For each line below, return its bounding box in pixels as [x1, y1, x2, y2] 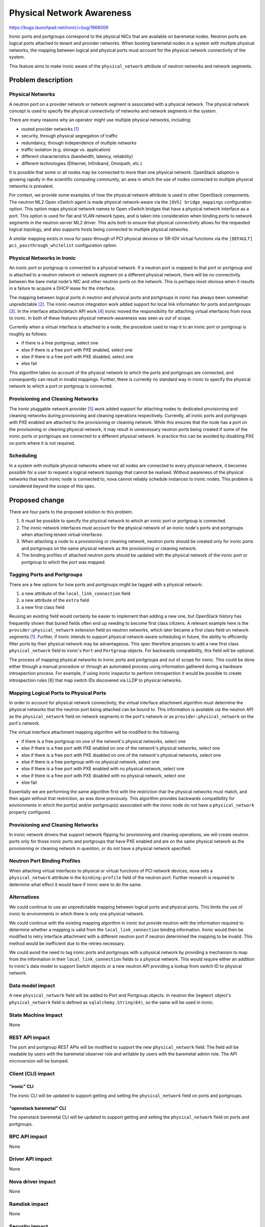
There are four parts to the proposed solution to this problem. [9, 508, 133, 515]
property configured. [9, 809, 52, 815]
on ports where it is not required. [9, 440, 76, 446]
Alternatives [9, 894, 39, 901]
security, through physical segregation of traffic [21, 133, 118, 139]
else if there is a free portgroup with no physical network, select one [21, 759, 159, 765]
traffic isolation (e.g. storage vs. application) [21, 147, 111, 152]
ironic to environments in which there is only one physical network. [9, 911, 145, 917]
